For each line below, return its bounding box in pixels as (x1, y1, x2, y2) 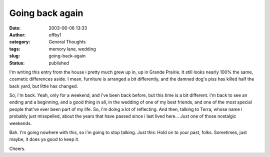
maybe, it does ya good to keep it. (9, 136, 79, 142)
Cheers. (9, 145, 26, 151)
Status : (9, 60, 25, 66)
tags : (9, 45, 20, 52)
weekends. (9, 120, 32, 126)
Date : (9, 25, 21, 31)
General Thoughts (48, 39, 86, 45)
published (48, 60, 69, 66)
